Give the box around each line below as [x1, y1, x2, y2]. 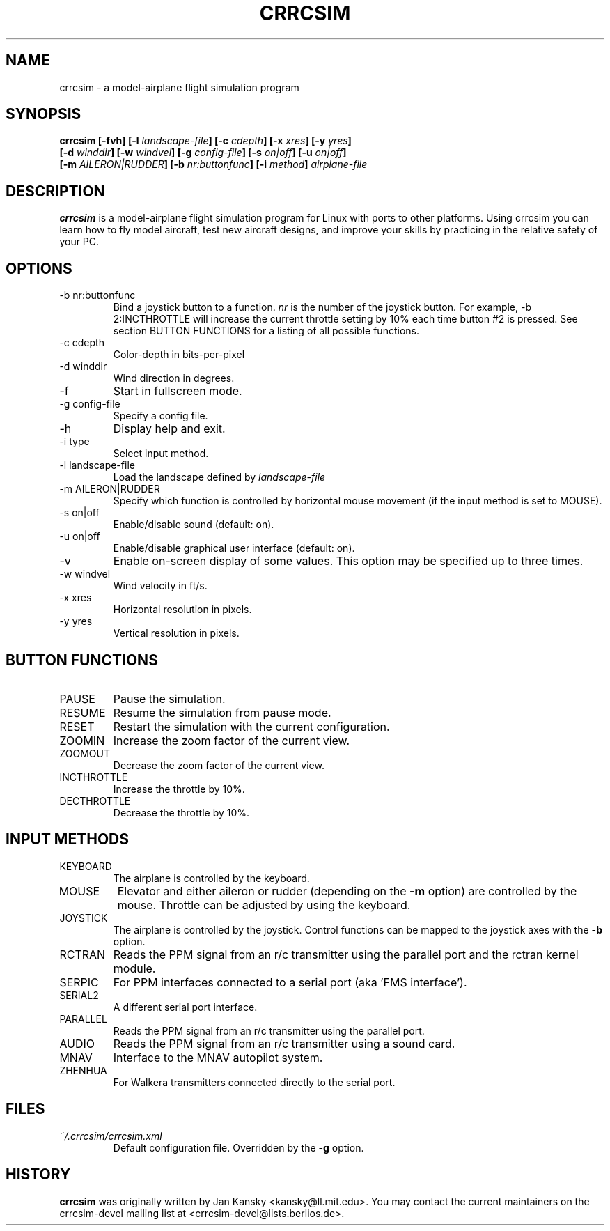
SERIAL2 [59, 989, 99, 1001]
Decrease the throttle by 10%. [113, 806, 250, 819]
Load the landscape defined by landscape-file [113, 471, 326, 483]
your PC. [59, 235, 100, 248]
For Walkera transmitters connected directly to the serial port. [113, 1076, 396, 1088]
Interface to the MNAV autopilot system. [113, 1050, 323, 1064]
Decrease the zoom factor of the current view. [113, 759, 324, 771]
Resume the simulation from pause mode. [113, 705, 331, 720]
